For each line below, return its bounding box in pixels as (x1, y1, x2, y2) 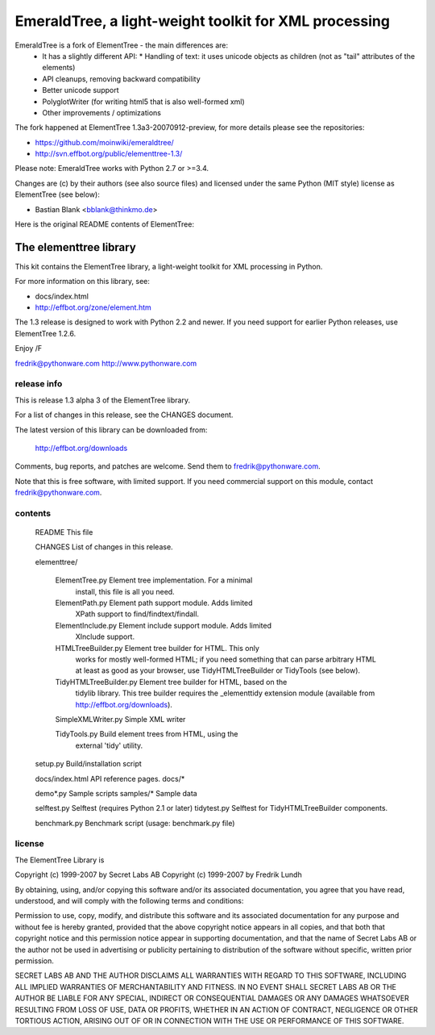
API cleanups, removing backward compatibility (42, 73, 201, 84)
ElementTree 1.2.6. (14, 328, 77, 338)
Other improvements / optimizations (42, 107, 161, 117)
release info (14, 378, 63, 390)
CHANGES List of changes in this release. (35, 542, 173, 552)
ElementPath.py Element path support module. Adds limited (55, 598, 253, 608)
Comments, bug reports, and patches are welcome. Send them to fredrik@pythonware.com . (14, 461, 321, 471)
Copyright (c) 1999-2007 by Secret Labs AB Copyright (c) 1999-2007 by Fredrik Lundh (14, 870, 302, 879)
